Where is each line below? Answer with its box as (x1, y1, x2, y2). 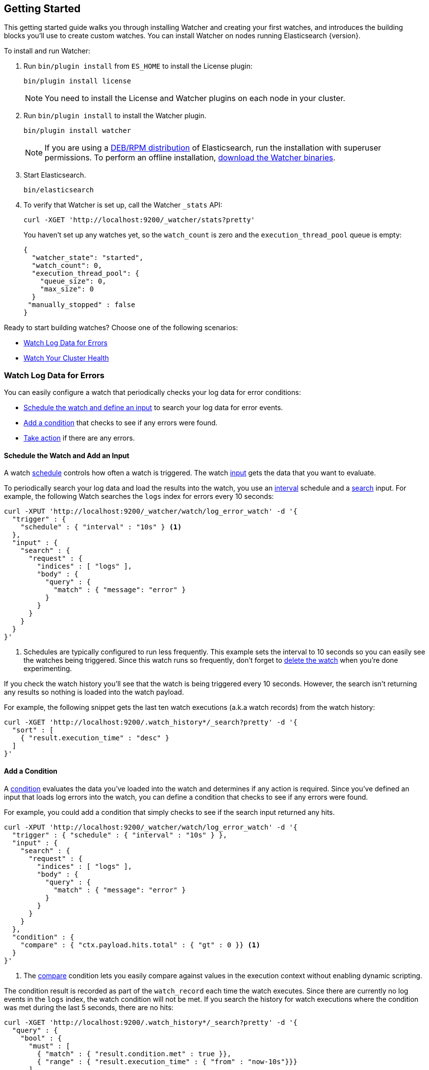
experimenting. (24, 664, 72, 673)
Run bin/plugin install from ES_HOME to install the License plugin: (24, 62, 252, 71)
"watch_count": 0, (31, 261, 102, 270)
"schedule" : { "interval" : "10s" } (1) (20, 523, 182, 531)
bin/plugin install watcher (24, 127, 131, 135)
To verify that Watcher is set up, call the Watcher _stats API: (24, 201, 223, 209)
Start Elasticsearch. (24, 171, 86, 180)
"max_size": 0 (40, 285, 94, 293)
